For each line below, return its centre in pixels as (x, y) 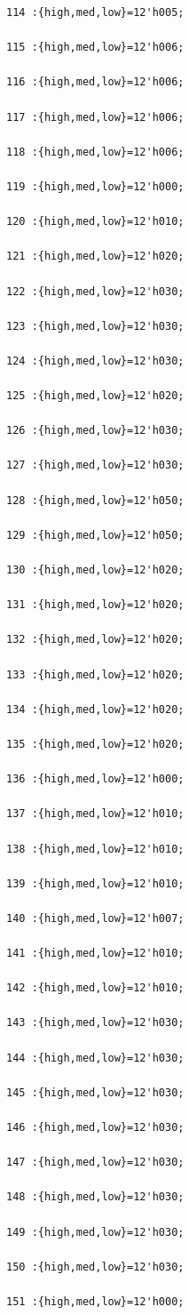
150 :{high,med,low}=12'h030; (95, 1267)
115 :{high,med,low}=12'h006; (95, 48)
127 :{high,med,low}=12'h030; (95, 465)
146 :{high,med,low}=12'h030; (95, 1127)
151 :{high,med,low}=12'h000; (95, 1301)
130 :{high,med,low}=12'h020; (95, 570)
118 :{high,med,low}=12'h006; (95, 152)
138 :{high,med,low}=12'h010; (95, 849)
